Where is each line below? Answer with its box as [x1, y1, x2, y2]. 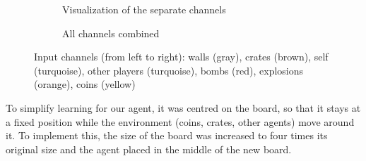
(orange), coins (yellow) [34, 77, 136, 91]
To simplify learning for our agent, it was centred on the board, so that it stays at [6, 100, 361, 115]
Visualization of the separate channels [62, 2, 226, 16]
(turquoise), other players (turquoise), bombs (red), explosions [34, 63, 304, 77]
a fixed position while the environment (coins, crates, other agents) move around [6, 114, 355, 129]
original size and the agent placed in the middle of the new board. [6, 141, 292, 156]
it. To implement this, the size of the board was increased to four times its [6, 128, 328, 143]
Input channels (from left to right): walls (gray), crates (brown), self [34, 49, 329, 64]
